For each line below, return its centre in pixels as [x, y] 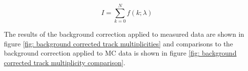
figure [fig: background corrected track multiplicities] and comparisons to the [119, 43]
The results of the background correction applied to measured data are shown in [124, 34]
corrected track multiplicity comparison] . [65, 62]
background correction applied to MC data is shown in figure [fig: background [120, 53]
